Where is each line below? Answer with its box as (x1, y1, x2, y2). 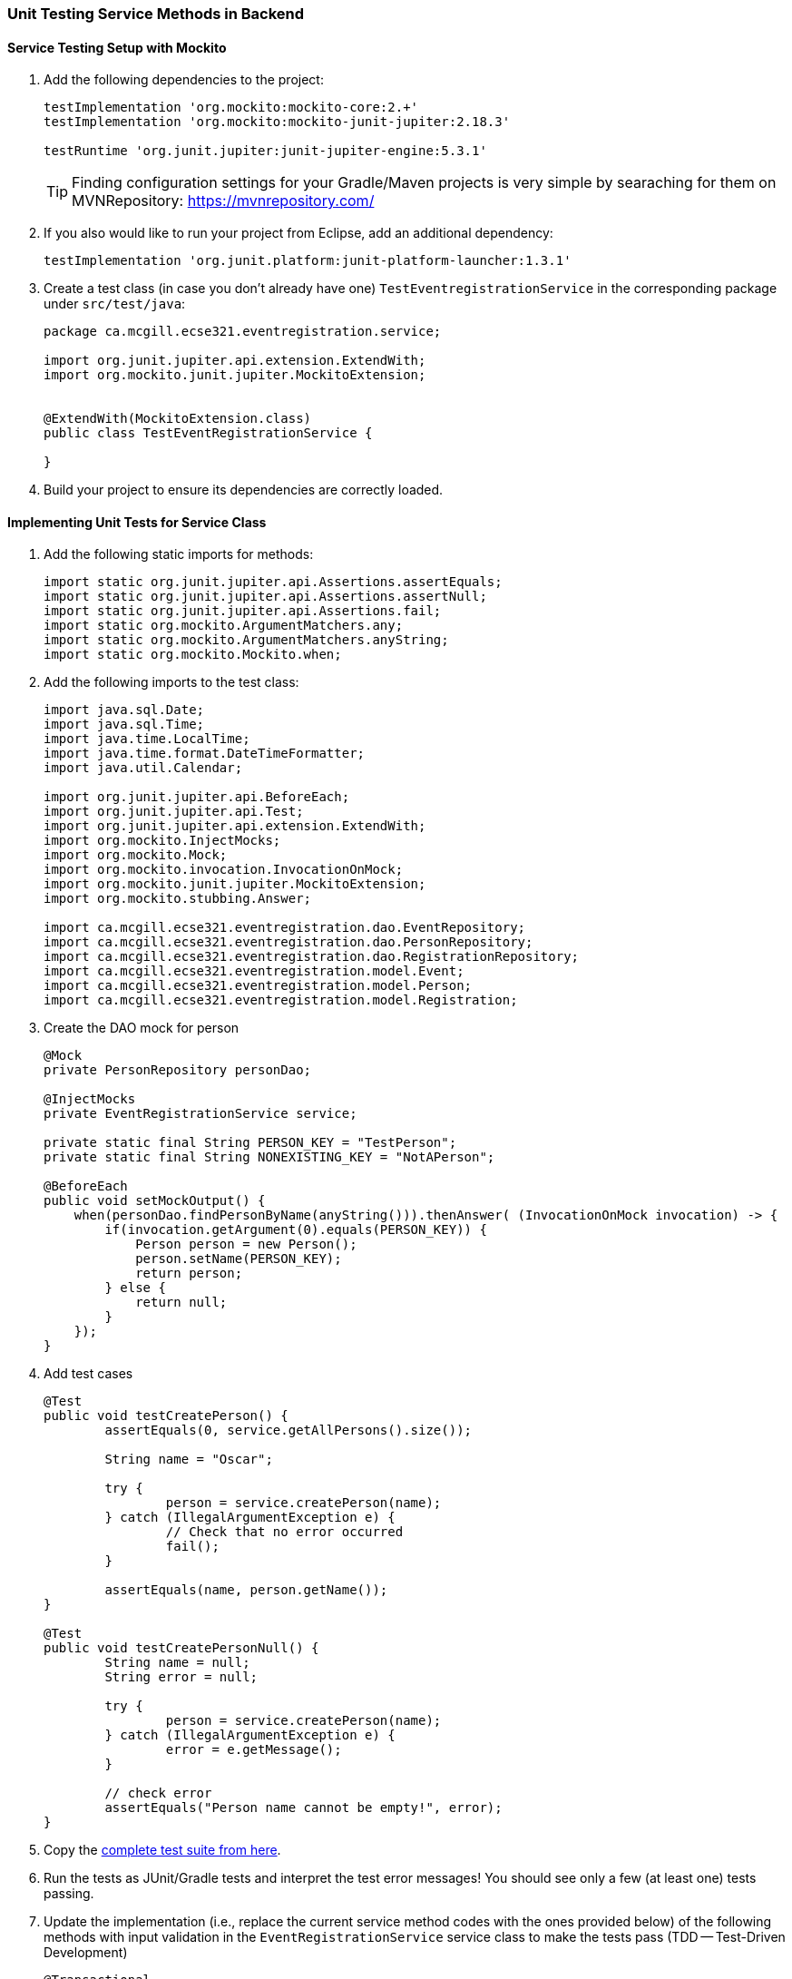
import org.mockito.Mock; (44, 847, 228, 863)
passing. (44, 1886, 94, 1902)
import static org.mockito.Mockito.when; (44, 647, 342, 662)
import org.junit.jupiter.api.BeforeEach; (44, 789, 350, 805)
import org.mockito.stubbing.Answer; (44, 891, 312, 906)
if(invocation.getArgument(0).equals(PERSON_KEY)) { (104, 1222, 487, 1238)
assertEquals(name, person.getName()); (104, 1582, 388, 1598)
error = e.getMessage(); (165, 1742, 342, 1758)
